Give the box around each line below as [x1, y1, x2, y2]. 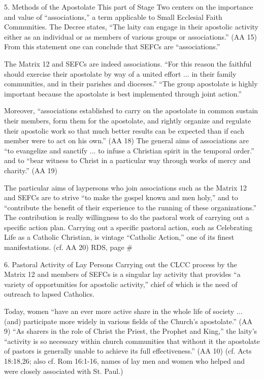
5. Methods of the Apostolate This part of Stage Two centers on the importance [4, 2, 253, 12]
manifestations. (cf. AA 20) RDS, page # [4, 242, 133, 252]
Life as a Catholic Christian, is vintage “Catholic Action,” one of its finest [4, 232, 235, 242]
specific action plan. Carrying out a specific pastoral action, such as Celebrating [4, 221, 252, 232]
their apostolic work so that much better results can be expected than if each [4, 125, 244, 136]
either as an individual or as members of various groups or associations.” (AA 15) [4, 31, 257, 42]
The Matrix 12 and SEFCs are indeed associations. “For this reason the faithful [4, 58, 252, 69]
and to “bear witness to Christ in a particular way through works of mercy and [4, 155, 251, 166]
